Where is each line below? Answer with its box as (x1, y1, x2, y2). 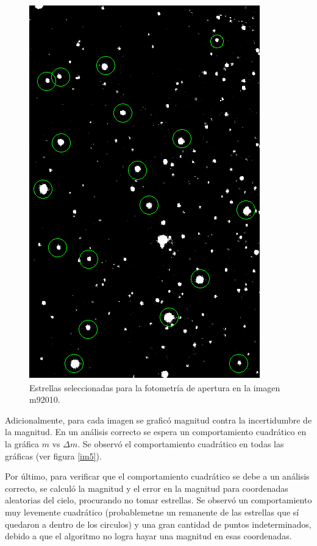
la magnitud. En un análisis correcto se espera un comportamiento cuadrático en (5, 425, 307, 438)
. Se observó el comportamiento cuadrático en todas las (77, 437, 284, 450)
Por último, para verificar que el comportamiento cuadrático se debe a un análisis (5, 470, 310, 483)
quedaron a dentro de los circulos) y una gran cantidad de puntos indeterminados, (5, 517, 312, 530)
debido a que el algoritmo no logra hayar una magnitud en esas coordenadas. (5, 530, 292, 542)
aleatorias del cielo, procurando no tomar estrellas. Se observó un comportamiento (5, 494, 312, 506)
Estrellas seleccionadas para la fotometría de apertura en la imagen (29, 381, 280, 394)
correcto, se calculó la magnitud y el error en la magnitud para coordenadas (5, 481, 288, 494)
